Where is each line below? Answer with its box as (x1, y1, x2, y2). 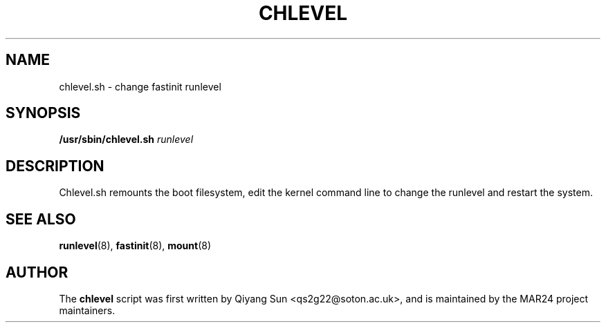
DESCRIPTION (6, 157, 104, 175)
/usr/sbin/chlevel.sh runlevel (59, 133, 194, 146)
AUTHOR (6, 263, 68, 281)
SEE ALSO (6, 210, 76, 228)
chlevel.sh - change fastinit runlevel (59, 80, 221, 93)
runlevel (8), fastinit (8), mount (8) (59, 240, 212, 252)
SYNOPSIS (6, 104, 81, 122)
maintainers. (59, 304, 116, 316)
